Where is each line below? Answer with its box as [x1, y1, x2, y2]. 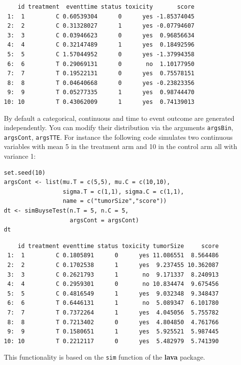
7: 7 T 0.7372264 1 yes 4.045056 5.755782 [7, 309, 219, 316]
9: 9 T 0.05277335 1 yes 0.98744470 [7, 89, 195, 96]
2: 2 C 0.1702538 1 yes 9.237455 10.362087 [7, 261, 219, 268]
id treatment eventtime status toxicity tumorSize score [17, 242, 219, 249]
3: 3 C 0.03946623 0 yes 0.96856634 [7, 32, 195, 39]
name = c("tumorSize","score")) [62, 198, 167, 205]
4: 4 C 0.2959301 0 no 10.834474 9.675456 [7, 281, 219, 288]
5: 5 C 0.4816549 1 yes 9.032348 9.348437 [7, 290, 219, 297]
